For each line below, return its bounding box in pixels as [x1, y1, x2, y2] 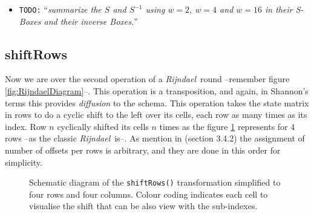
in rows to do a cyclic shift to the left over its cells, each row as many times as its [5, 108, 307, 121]
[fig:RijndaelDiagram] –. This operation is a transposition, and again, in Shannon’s [5, 85, 309, 97]
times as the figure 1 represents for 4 [159, 120, 295, 132]
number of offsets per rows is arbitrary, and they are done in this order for [5, 144, 281, 157]
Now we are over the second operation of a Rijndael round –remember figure [5, 73, 290, 85]
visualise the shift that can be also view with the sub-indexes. [29, 199, 258, 212]
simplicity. [5, 155, 42, 168]
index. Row [5, 120, 47, 132]
